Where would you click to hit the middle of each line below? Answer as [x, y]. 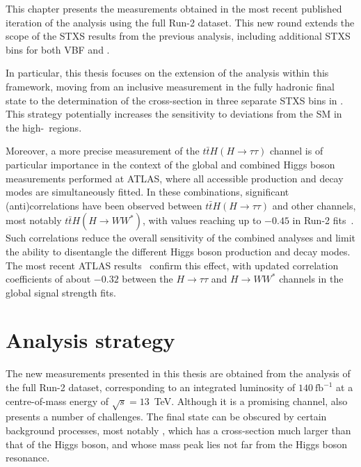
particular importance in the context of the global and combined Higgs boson [170, 164]
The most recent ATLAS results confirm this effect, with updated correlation [172, 265]
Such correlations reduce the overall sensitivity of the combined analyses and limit [180, 238]
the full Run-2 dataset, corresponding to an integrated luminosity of [151, 387]
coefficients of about [48, 279]
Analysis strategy [90, 340]
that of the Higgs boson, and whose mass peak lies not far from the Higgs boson [177, 444]
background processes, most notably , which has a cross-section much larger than [178, 430]
